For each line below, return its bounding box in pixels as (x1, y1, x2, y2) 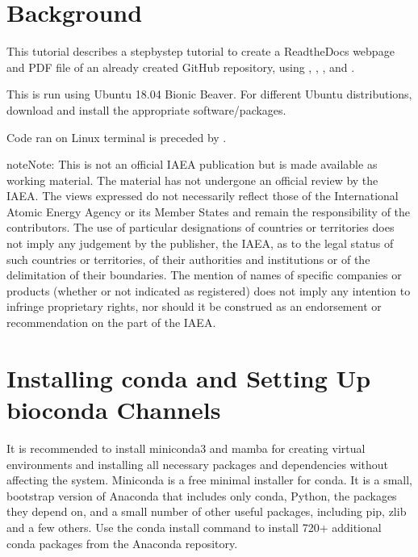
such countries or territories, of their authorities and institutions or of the (6, 250, 370, 267)
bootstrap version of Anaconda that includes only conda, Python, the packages (6, 487, 397, 504)
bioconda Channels (6, 393, 221, 425)
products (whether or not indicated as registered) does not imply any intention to (6, 282, 411, 299)
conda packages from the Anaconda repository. (6, 534, 238, 551)
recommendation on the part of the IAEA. (6, 314, 216, 331)
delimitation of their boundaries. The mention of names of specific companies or (6, 266, 402, 283)
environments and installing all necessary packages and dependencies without (6, 455, 389, 472)
